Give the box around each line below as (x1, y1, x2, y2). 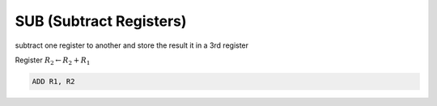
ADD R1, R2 (32, 77, 75, 86)
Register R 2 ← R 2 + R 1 (15, 55, 91, 66)
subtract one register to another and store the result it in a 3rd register (15, 40, 249, 50)
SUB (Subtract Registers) (15, 12, 187, 30)
